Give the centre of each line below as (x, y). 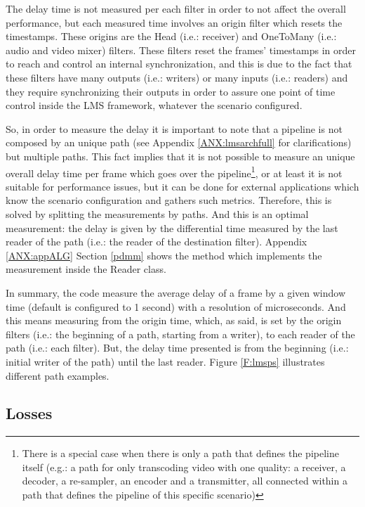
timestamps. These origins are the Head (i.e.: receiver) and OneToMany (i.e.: (171, 36)
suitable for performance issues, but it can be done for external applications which (182, 186)
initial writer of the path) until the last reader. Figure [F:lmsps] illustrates (165, 361)
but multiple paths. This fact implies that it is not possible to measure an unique (180, 156)
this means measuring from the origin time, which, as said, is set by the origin (174, 320)
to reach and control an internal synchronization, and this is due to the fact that (179, 64)
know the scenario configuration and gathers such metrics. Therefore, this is (169, 200)
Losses (29, 413)
